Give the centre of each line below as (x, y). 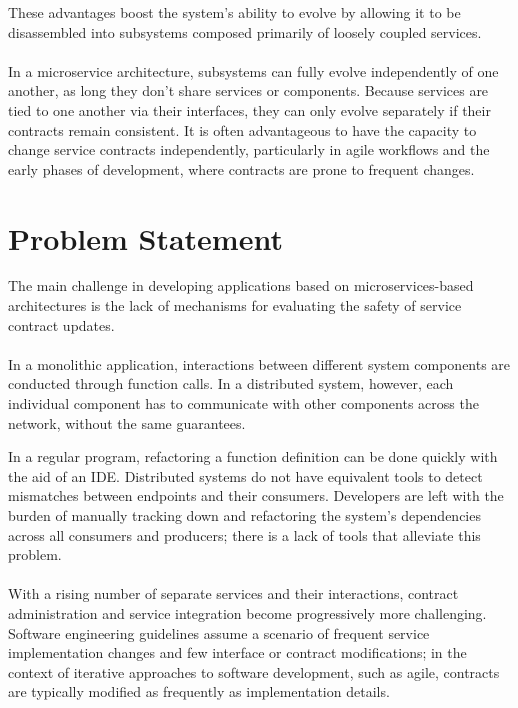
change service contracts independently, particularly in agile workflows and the (249, 149)
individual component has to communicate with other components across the (243, 403)
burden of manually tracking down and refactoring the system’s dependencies (244, 515)
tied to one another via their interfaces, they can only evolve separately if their (249, 109)
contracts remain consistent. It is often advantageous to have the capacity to (242, 129)
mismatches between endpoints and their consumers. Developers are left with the (256, 495)
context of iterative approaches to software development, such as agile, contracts (254, 671)
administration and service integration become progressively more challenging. (247, 612)
